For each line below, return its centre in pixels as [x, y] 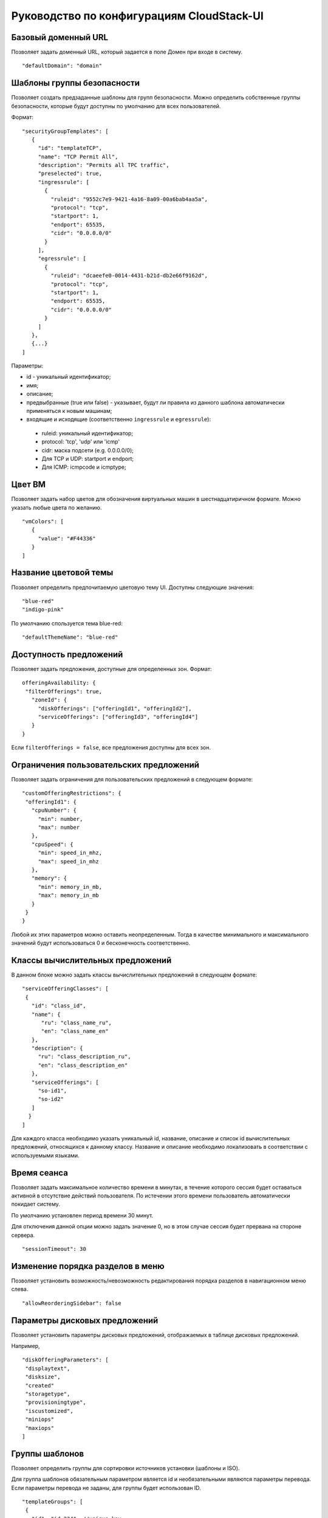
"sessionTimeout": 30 [54, 1249]
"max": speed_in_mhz [69, 861]
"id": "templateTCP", [70, 148]
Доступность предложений [67, 654]
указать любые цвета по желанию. [56, 508]
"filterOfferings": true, [64, 691]
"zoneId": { [49, 700]
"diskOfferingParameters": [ [65, 1360]
